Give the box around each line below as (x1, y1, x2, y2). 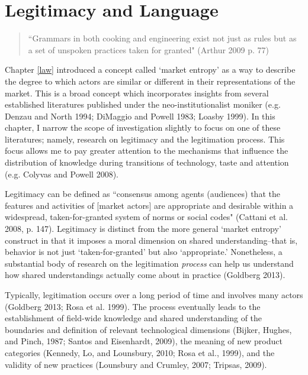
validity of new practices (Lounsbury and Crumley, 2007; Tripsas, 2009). (5, 358, 267, 370)
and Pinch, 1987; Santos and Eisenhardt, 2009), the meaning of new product (5, 335, 283, 347)
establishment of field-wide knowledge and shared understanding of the (5, 312, 262, 324)
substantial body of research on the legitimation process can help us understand (5, 257, 294, 269)
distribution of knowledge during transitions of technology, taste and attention (5, 156, 289, 169)
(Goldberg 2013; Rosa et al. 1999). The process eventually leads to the (5, 300, 261, 312)
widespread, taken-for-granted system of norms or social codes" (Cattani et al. (5, 211, 288, 223)
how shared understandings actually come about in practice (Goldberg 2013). (5, 269, 285, 281)
